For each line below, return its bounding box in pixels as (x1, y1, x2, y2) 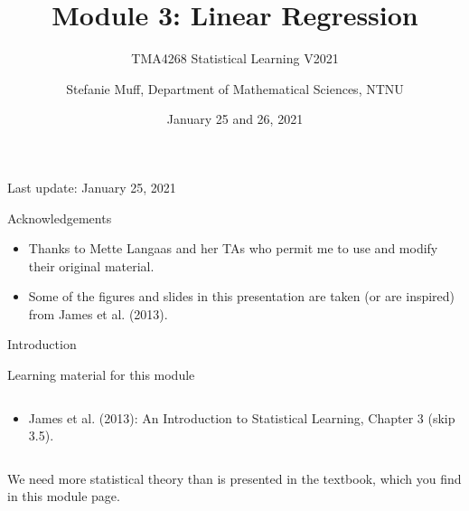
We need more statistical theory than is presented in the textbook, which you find (7, 468, 462, 487)
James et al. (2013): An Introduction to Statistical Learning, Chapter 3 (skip (28, 408, 455, 427)
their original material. (28, 256, 155, 275)
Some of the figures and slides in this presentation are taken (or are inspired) (28, 287, 455, 306)
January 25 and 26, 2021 (166, 109, 304, 128)
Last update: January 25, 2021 (7, 177, 176, 196)
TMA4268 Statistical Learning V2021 (131, 49, 339, 68)
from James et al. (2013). (28, 304, 168, 323)
